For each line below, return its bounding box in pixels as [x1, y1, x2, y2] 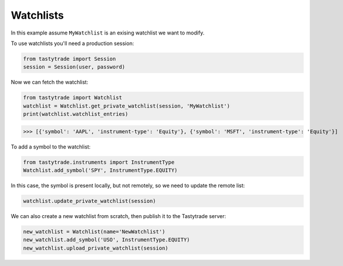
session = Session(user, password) [23, 64, 125, 70]
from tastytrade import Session [23, 56, 116, 62]
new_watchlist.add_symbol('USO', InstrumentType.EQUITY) [23, 237, 190, 243]
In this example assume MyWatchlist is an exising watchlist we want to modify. [11, 29, 205, 36]
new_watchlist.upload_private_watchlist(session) [23, 244, 169, 251]
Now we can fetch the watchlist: [11, 79, 88, 86]
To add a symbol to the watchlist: [11, 143, 91, 150]
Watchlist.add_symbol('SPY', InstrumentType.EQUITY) [23, 167, 178, 174]
